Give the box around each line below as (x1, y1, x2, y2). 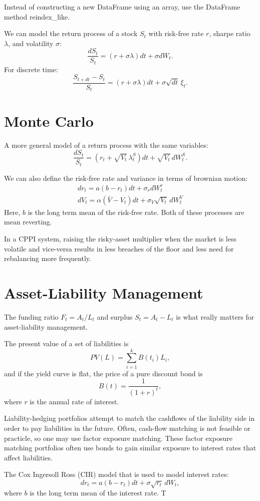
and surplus (97, 311, 133, 322)
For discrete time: (4, 64, 58, 74)
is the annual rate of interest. (30, 396, 119, 406)
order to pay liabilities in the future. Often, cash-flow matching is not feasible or (4, 423, 250, 433)
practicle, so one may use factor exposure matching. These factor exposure (4, 432, 232, 443)
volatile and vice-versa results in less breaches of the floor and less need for (4, 243, 234, 254)
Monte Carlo (4, 110, 94, 131)
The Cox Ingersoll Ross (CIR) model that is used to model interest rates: (4, 469, 229, 479)
